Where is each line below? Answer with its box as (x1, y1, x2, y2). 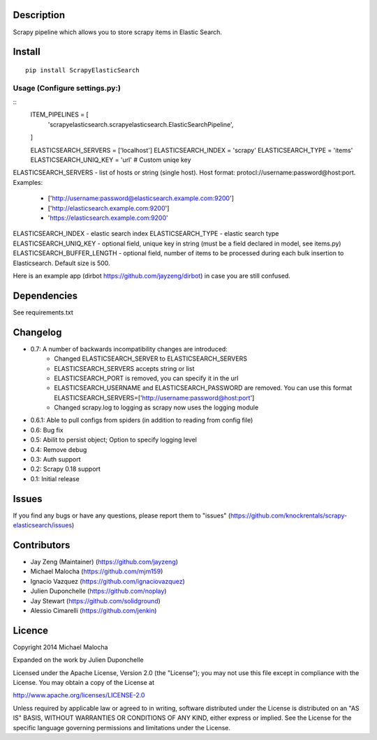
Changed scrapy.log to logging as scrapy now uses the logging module (54, 403, 259, 411)
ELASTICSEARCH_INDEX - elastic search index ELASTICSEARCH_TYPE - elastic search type (13, 229, 279, 238)
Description (13, 9, 66, 21)
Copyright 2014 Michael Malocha (13, 642, 108, 651)
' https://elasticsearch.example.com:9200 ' (47, 213, 168, 222)
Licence (13, 624, 49, 636)
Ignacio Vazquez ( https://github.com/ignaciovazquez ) (30, 577, 185, 585)
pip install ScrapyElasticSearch (25, 66, 140, 74)
